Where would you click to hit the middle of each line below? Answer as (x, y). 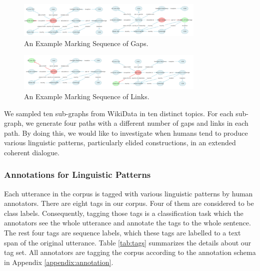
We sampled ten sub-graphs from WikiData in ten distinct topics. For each (119, 113)
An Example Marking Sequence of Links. (87, 96)
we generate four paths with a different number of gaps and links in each (137, 123)
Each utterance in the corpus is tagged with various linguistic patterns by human (128, 193)
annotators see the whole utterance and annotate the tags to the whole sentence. (127, 223)
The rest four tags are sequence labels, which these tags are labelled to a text (122, 233)
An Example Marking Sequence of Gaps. (86, 43)
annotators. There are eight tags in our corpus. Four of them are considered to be (129, 203)
